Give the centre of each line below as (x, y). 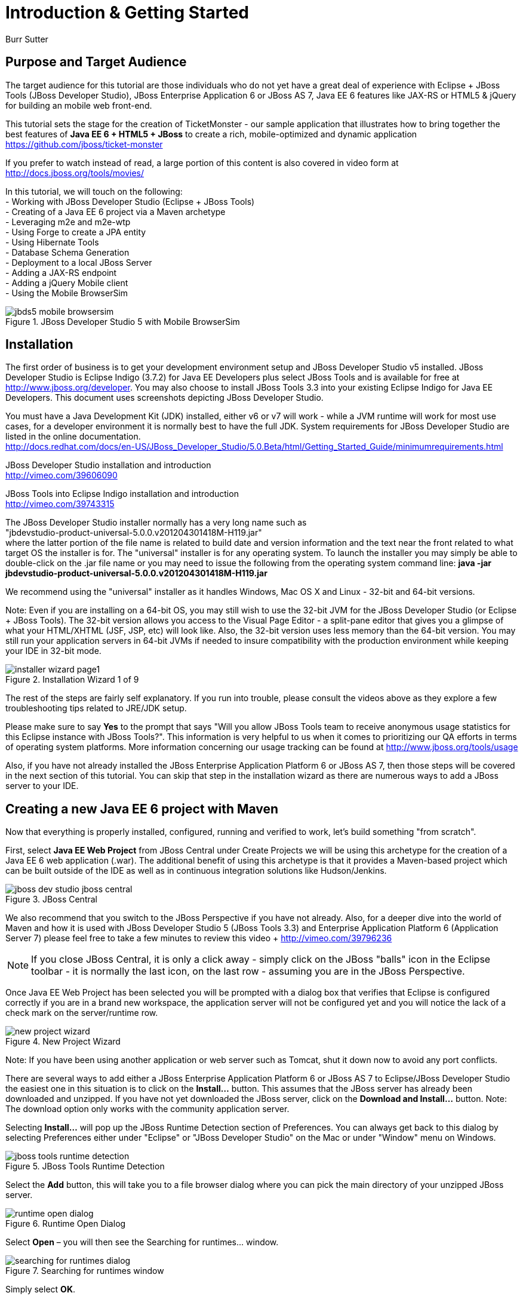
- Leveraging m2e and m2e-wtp (68, 222)
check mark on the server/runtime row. (82, 1013)
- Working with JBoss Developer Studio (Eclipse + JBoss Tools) (130, 201)
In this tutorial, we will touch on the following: (94, 191)
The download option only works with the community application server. (147, 1109)
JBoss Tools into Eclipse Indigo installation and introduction (122, 494)
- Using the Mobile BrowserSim (67, 293)
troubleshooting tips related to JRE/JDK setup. (96, 708)
